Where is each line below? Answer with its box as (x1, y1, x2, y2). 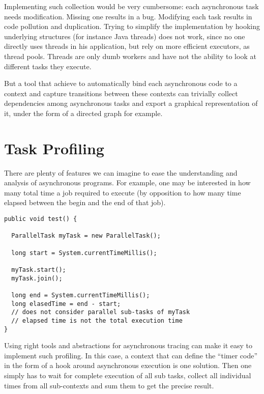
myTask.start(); (11, 266, 66, 273)
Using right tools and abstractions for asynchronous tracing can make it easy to (4, 340, 253, 351)
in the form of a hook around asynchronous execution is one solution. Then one (4, 360, 252, 371)
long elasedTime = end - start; (11, 300, 121, 307)
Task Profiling (4, 137, 104, 158)
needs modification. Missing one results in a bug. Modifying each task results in (4, 11, 252, 21)
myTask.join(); (11, 274, 63, 282)
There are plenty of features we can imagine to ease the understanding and (4, 167, 238, 178)
